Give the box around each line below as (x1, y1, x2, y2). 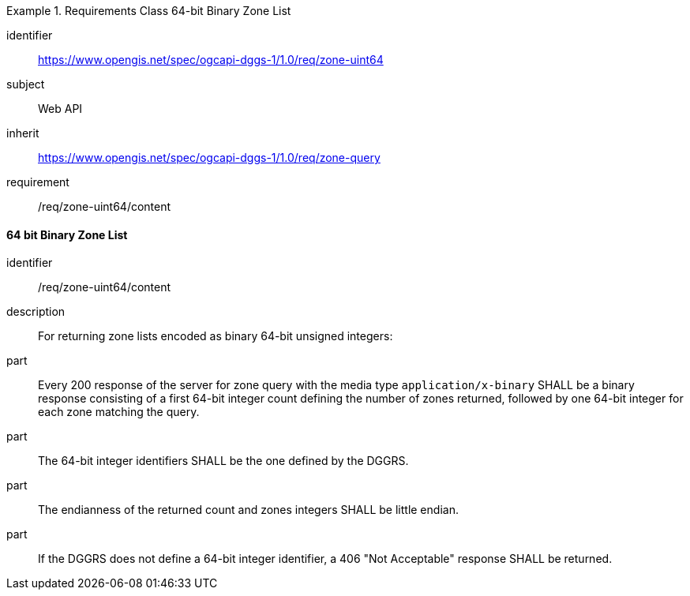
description (6, 305, 66, 319)
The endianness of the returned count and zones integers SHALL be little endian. (38, 503, 459, 517)
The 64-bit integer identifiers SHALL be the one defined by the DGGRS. (38, 454, 409, 468)
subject (6, 77, 45, 91)
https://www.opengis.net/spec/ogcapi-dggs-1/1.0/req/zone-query (38, 151, 381, 164)
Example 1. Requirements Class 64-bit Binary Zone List (6, 4, 291, 17)
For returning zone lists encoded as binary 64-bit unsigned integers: (38, 329, 393, 343)
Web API (38, 102, 83, 115)
